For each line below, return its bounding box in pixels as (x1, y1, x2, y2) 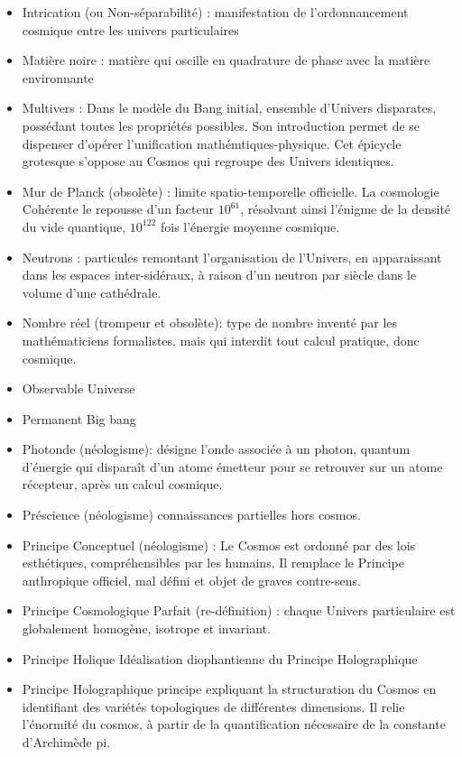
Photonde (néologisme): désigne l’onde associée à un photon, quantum (22, 439, 411, 458)
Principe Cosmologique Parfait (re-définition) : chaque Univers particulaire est (22, 601, 456, 620)
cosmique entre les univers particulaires (22, 20, 239, 39)
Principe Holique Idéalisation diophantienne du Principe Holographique (22, 649, 418, 668)
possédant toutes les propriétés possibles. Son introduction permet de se (22, 115, 420, 134)
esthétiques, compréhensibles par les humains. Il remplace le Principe (22, 553, 404, 572)
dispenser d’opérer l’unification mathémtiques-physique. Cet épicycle (22, 134, 402, 152)
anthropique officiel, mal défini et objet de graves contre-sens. (22, 570, 362, 589)
